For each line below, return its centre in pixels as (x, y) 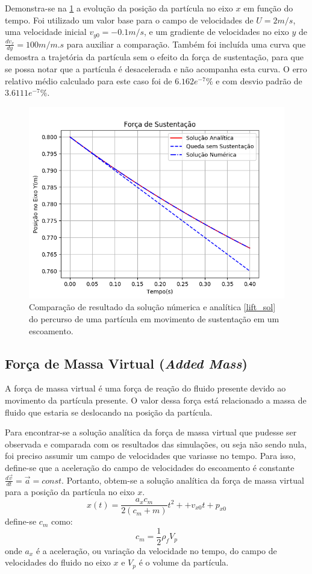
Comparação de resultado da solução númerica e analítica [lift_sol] (152, 307)
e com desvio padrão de (259, 80)
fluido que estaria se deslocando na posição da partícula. (109, 412)
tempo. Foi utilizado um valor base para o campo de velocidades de (129, 20)
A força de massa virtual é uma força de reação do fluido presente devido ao (145, 388)
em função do (268, 8)
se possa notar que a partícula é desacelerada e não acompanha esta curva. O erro (156, 69)
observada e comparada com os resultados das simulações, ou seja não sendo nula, (156, 444)
